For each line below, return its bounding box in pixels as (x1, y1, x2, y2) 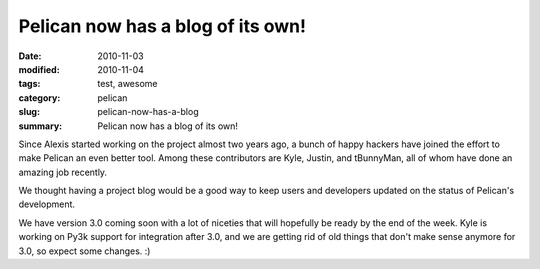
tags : (18, 78, 41, 90)
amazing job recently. (18, 166, 108, 178)
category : (18, 91, 61, 104)
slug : (18, 106, 40, 118)
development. (18, 198, 75, 210)
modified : (18, 63, 60, 75)
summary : (18, 120, 63, 132)
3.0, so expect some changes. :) (18, 245, 151, 257)
